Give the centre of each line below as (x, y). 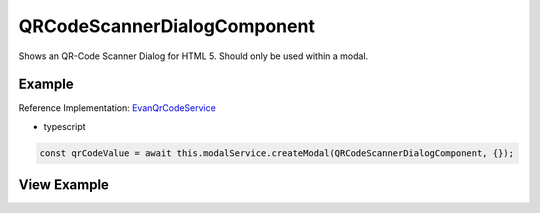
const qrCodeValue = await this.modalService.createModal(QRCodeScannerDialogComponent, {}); (277, 153)
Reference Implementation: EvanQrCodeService (117, 108)
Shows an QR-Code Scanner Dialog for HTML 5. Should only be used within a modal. (193, 56)
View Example (64, 185)
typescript (64, 126)
